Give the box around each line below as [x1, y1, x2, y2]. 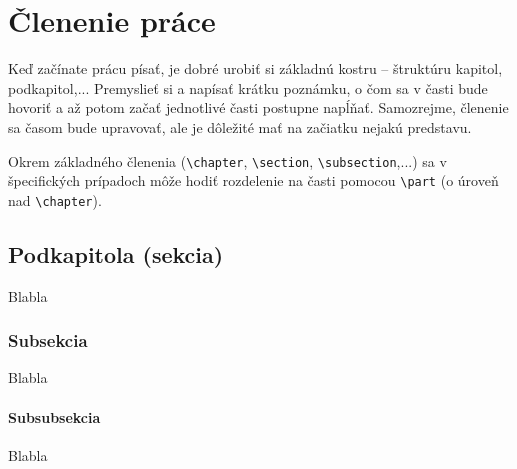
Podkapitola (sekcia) [8, 238, 224, 269]
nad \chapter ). [8, 189, 102, 210]
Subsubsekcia [8, 406, 101, 427]
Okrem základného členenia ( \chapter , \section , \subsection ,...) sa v [8, 150, 447, 171]
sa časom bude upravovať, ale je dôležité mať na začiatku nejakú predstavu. [8, 116, 472, 137]
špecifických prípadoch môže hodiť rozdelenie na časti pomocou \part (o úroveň [8, 170, 499, 191]
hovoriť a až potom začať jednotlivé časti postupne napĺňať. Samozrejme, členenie [8, 97, 509, 118]
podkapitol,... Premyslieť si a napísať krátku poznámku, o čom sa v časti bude [8, 77, 488, 98]
